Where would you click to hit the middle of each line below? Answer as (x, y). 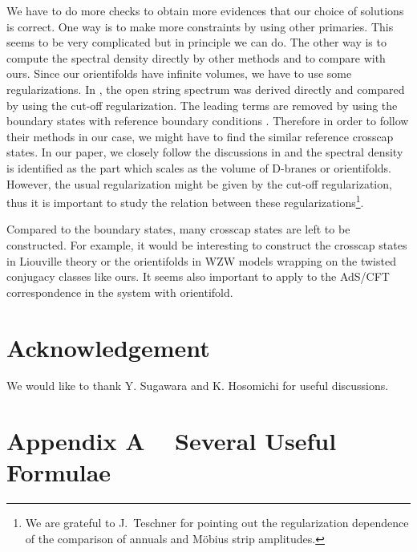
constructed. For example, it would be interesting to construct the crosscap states (207, 244)
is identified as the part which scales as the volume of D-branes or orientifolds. (199, 167)
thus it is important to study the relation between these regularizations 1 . (185, 201)
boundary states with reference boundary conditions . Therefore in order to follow (208, 121)
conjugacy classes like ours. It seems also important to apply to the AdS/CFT (198, 276)
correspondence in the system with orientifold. (120, 292)
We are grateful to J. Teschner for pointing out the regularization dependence (217, 523)
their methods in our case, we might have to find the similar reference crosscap (200, 136)
